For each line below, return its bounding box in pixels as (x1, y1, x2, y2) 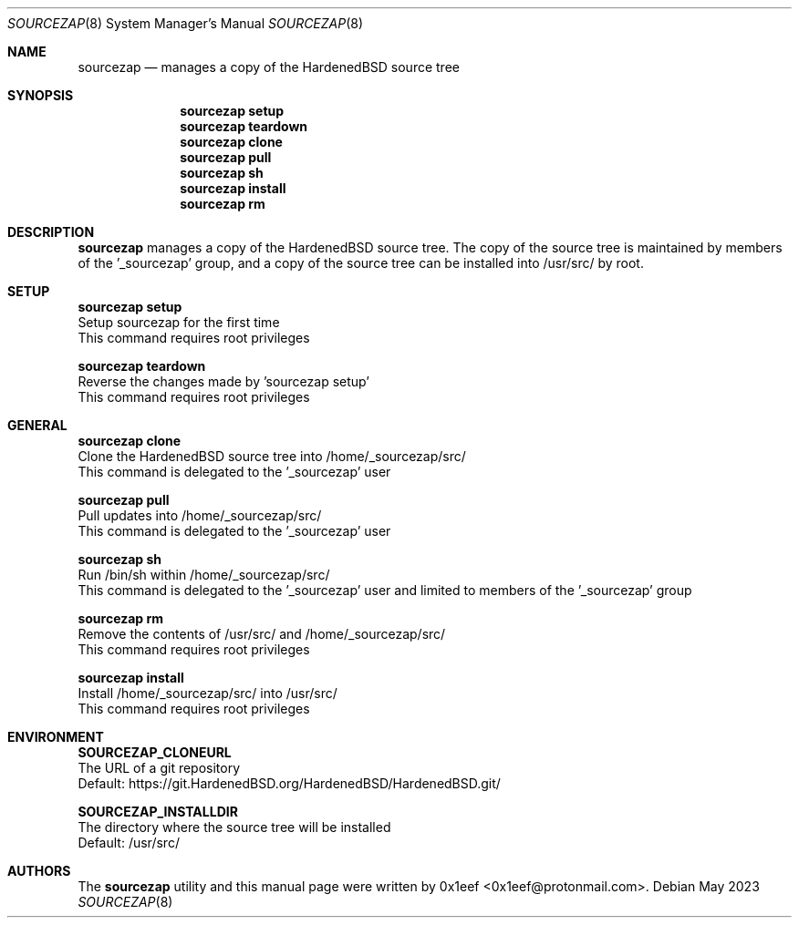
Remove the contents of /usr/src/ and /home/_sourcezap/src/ (78, 626, 446, 642)
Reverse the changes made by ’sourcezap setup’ (78, 374, 369, 389)
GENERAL (7, 417, 67, 433)
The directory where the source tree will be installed (78, 819, 391, 835)
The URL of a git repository (78, 760, 241, 776)
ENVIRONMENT (7, 729, 104, 745)
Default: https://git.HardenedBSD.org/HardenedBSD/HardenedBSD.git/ (78, 776, 501, 791)
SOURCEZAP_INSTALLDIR (78, 804, 238, 819)
